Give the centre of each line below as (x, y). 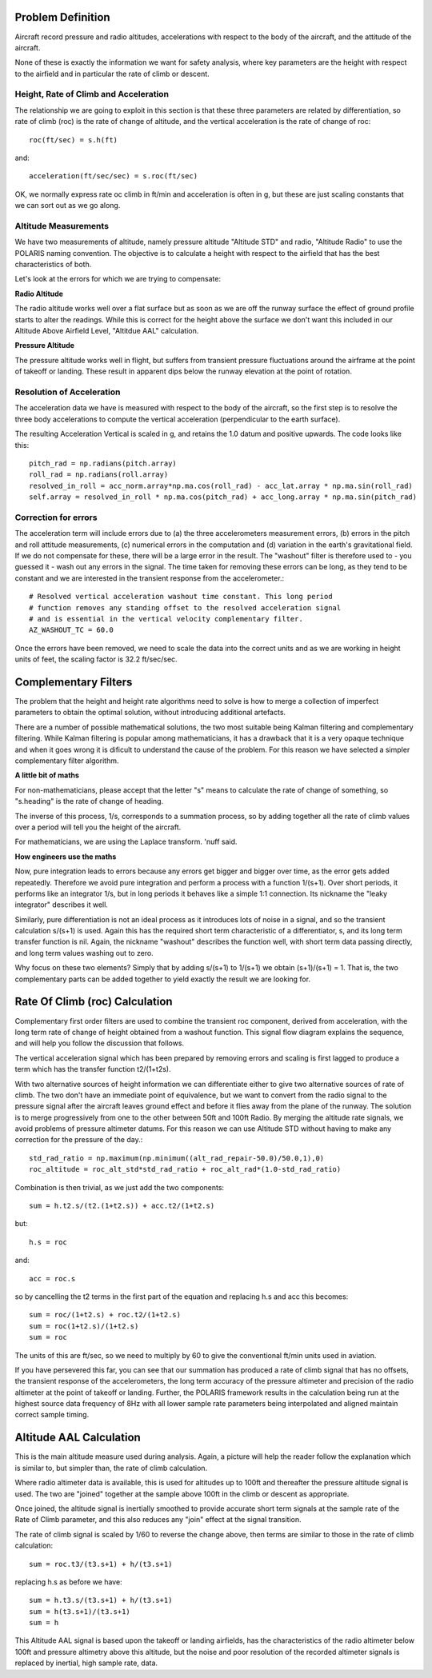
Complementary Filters (74, 682)
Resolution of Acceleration (68, 392)
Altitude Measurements (62, 226)
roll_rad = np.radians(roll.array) (99, 475)
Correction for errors (56, 517)
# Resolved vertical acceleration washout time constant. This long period (181, 597)
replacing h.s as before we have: (69, 1582)
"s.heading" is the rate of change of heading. (89, 801)
